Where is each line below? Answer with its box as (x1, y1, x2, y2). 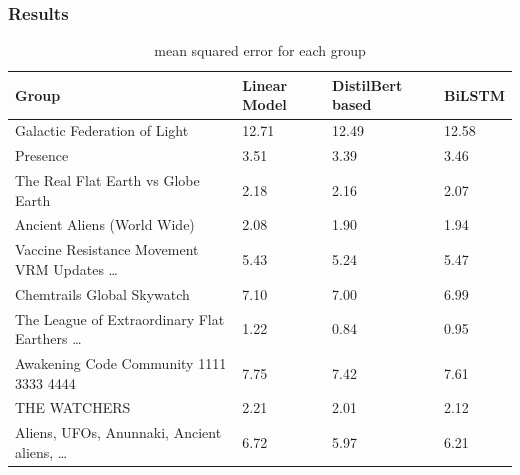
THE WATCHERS (15, 397, 131, 418)
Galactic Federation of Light (15, 120, 189, 141)
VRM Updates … (15, 258, 118, 279)
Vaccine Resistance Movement (15, 239, 199, 260)
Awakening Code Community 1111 (15, 352, 227, 373)
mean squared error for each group (154, 40, 366, 61)
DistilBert (332, 74, 403, 95)
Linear (242, 74, 288, 95)
